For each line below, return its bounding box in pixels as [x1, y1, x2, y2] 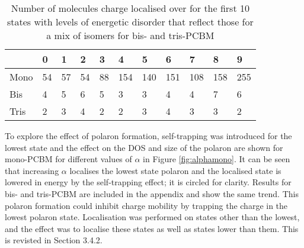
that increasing [5, 164, 59, 176]
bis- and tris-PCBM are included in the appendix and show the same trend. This [5, 187, 299, 199]
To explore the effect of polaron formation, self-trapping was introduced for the [5, 130, 292, 141]
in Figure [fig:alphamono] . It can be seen [143, 153, 290, 165]
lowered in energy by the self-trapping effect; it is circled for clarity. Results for [5, 176, 292, 188]
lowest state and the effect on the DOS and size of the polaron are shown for [5, 141, 283, 153]
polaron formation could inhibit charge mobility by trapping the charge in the [5, 199, 288, 211]
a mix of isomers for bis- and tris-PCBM [46, 28, 215, 42]
